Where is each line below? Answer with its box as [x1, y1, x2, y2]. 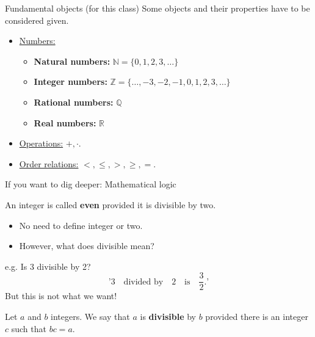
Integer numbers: [34, 75, 107, 88]
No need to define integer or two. [19, 219, 143, 231]
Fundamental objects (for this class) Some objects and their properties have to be [5, 2, 310, 14]
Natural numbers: [34, 54, 110, 67]
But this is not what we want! [5, 289, 117, 302]
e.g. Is [5, 259, 27, 272]
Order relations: [19, 157, 79, 170]
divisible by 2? [37, 259, 91, 272]
